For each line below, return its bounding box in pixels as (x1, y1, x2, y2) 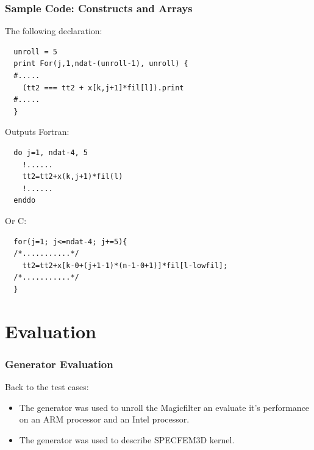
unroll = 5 (13, 47, 57, 56)
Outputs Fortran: (5, 125, 70, 138)
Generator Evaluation (5, 356, 113, 371)
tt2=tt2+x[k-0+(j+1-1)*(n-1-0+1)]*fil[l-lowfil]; (22, 261, 228, 270)
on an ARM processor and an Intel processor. (19, 413, 190, 426)
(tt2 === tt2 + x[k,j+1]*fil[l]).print (22, 83, 184, 92)
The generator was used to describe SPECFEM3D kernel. (19, 433, 235, 446)
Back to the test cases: (5, 380, 89, 393)
